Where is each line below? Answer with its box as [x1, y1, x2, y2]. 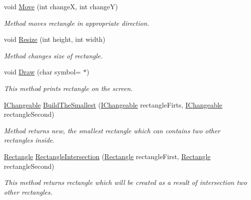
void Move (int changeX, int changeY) [4, 1, 118, 11]
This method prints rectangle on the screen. [4, 83, 133, 93]
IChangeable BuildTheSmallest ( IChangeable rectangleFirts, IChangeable [4, 99, 223, 109]
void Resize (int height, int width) [4, 34, 106, 44]
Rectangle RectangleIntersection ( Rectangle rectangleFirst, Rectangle [4, 151, 211, 161]
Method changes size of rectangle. [4, 50, 103, 60]
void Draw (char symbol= [4, 67, 81, 77]
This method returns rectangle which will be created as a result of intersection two [4, 177, 247, 187]
